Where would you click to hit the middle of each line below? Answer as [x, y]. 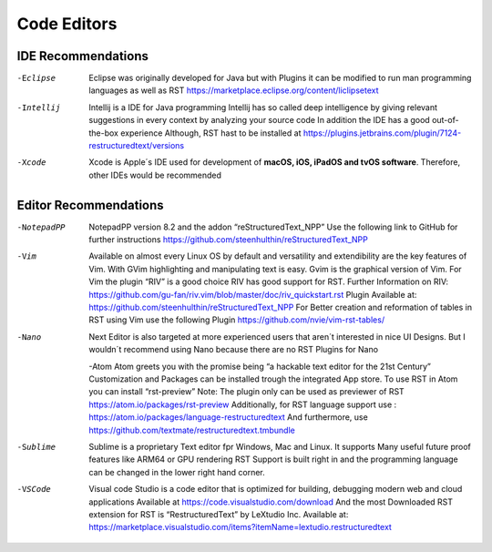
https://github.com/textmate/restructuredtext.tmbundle [192, 430]
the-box [103, 133]
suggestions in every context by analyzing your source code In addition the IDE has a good [259, 120]
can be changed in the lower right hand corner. [177, 472]
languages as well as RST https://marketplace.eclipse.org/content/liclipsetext [234, 90]
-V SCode [34, 489]
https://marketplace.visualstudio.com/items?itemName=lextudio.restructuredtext [240, 527]
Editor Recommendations [90, 205]
